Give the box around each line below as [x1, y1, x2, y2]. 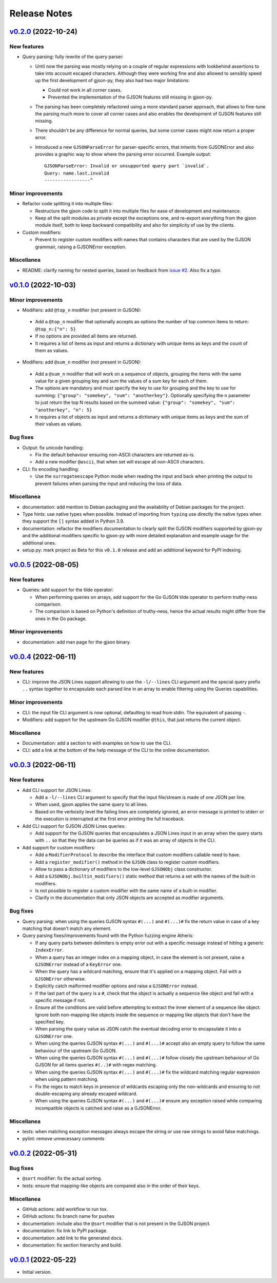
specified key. [35, 1019, 65, 1025]
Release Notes [9, 8, 73, 19]
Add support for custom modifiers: [22, 844, 96, 850]
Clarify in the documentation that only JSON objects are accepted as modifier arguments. [35, 895, 225, 901]
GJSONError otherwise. [35, 976, 86, 982]
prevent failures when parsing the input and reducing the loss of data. [35, 480, 183, 487]
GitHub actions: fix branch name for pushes [22, 1213, 115, 1219]
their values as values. [35, 421, 83, 427]
